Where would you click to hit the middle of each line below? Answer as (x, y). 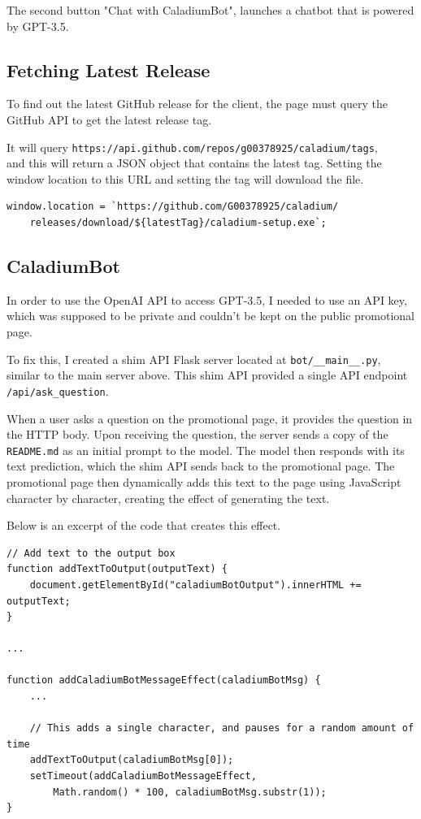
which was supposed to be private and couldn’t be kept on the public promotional (211, 316)
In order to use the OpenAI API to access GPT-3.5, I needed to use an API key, (207, 299)
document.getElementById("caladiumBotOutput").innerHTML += (195, 585)
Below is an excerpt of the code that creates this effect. (144, 525)
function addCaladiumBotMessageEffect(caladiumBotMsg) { (164, 680)
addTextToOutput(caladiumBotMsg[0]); (132, 760)
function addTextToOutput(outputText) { (117, 569)
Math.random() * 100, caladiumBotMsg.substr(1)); (190, 792)
